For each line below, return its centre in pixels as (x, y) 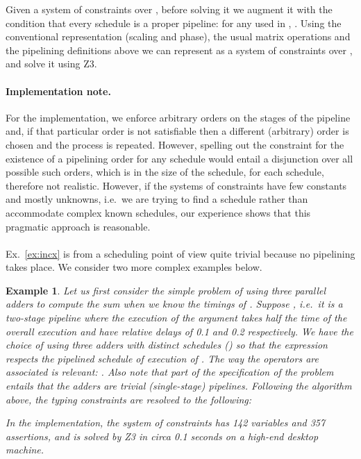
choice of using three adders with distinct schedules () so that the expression (167, 345)
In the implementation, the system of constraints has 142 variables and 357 (166, 423)
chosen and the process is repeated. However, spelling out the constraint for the (175, 144)
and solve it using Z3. (51, 64)
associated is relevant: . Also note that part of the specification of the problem (170, 372)
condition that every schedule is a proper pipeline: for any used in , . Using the (174, 23)
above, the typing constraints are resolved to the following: (129, 399)
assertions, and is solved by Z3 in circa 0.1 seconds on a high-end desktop (162, 436)
